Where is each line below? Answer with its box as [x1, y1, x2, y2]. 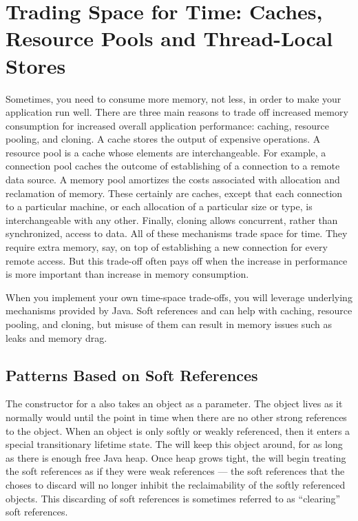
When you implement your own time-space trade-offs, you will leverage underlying [6, 289, 352, 304]
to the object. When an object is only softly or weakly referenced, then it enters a [6, 423, 350, 438]
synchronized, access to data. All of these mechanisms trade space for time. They [6, 226, 348, 241]
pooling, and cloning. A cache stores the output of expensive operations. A [6, 132, 321, 146]
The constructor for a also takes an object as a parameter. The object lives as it [6, 396, 343, 411]
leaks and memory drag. [6, 330, 107, 345]
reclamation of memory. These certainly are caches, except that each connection [6, 185, 343, 200]
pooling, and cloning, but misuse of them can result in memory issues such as [6, 317, 332, 331]
